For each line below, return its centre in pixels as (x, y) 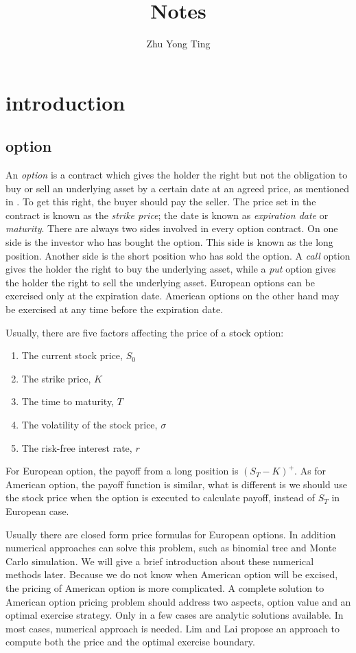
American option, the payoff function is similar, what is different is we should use (176, 484)
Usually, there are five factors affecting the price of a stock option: (145, 332)
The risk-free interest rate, (77, 447)
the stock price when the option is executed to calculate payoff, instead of (160, 497)
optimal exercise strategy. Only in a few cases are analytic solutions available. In (175, 615)
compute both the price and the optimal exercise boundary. (130, 642)
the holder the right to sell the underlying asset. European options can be (161, 282)
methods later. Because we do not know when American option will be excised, (172, 574)
